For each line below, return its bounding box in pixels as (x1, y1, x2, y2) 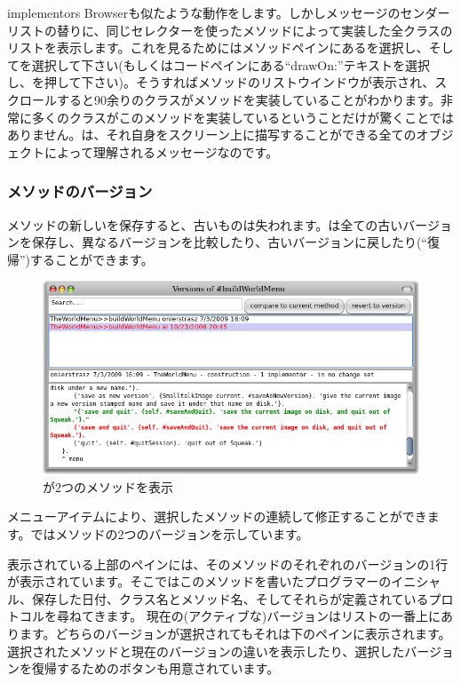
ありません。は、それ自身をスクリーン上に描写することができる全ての (7, 125, 417, 144)
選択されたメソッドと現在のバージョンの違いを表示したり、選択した (7, 641, 405, 660)
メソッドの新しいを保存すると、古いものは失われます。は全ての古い (7, 215, 403, 234)
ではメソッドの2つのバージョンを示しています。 (30, 524, 309, 543)
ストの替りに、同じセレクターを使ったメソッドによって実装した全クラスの (19, 20, 453, 39)
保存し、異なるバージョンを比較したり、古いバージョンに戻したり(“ (31, 233, 427, 251)
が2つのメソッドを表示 (43, 477, 173, 496)
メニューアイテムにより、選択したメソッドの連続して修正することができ (7, 507, 427, 526)
